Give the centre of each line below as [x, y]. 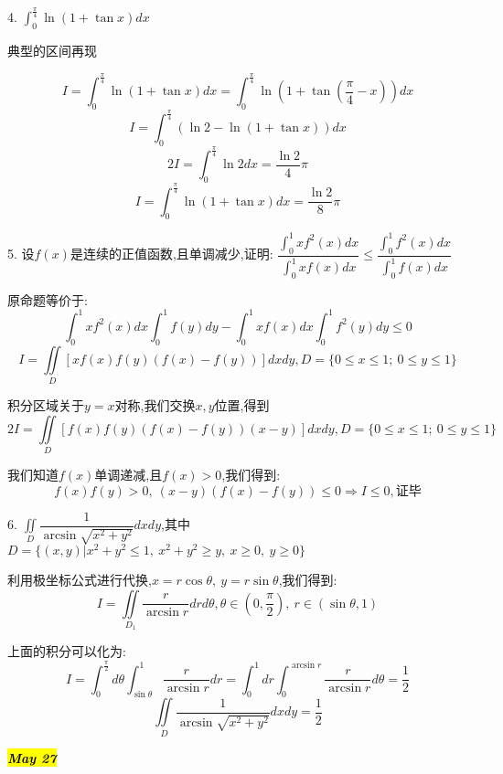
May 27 [32, 757]
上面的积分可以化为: [67, 651]
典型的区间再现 [52, 51]
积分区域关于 [46, 405]
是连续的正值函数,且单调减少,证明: [171, 254]
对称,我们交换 [155, 405]
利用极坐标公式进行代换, [80, 580]
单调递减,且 [128, 474]
